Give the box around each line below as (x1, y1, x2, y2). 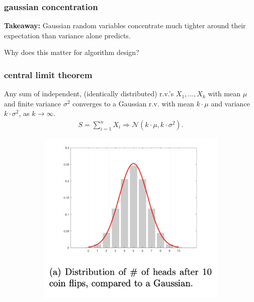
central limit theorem (4, 68, 93, 81)
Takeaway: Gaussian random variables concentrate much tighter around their (4, 20, 246, 31)
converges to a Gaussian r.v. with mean (72, 98, 194, 108)
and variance (211, 98, 250, 108)
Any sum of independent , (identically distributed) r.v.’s (4, 88, 174, 99)
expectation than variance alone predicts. (4, 30, 131, 40)
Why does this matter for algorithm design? (4, 47, 139, 57)
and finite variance (4, 98, 61, 108)
